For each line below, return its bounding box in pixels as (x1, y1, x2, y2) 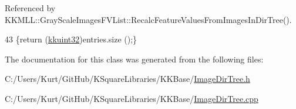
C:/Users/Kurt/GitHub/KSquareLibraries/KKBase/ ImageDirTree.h (5, 72, 250, 85)
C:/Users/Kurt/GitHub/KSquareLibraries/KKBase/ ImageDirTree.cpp (5, 92, 258, 104)
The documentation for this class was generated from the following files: (5, 52, 264, 65)
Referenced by (5, 2, 56, 14)
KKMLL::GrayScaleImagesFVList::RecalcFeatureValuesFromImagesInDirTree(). (5, 13, 292, 25)
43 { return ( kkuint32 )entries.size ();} (5, 33, 137, 45)
